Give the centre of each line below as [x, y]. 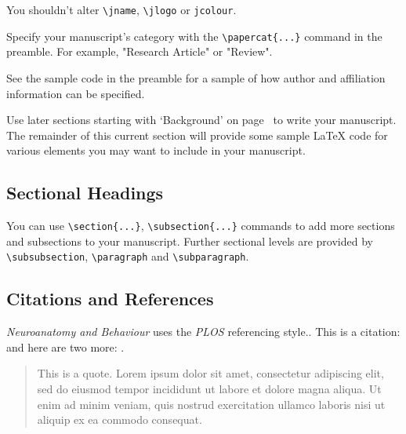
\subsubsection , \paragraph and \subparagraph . [128, 256]
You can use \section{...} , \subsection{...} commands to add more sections [201, 226]
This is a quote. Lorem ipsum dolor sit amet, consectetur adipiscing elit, [210, 373]
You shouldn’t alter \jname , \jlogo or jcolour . [121, 9]
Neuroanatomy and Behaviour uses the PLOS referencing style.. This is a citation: [203, 332]
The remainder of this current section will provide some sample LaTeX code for [197, 135]
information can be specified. [76, 93]
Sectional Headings [85, 193]
